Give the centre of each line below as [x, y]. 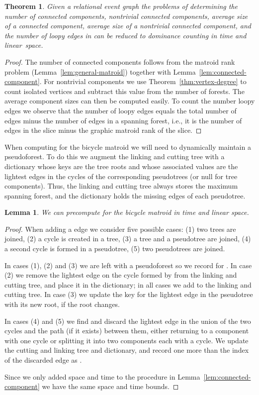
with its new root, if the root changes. [62, 304]
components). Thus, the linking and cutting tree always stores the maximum [121, 186]
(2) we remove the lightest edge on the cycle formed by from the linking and [121, 275]
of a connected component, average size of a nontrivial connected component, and [128, 26]
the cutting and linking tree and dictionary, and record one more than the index [127, 350]
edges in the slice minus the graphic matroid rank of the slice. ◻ [103, 130]
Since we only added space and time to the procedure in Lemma [102, 376]
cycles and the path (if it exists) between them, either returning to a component [127, 331]
